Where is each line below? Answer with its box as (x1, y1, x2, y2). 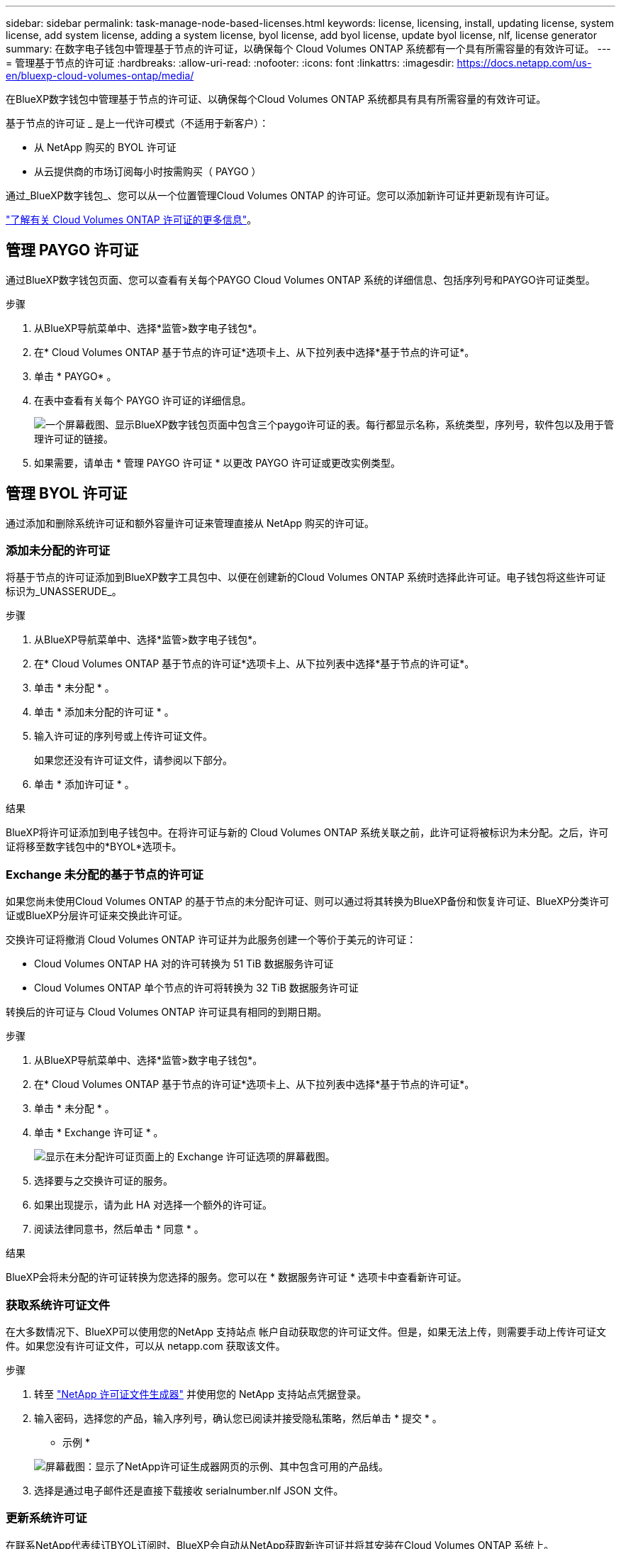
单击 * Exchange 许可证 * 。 (34, 1126, 164, 1139)
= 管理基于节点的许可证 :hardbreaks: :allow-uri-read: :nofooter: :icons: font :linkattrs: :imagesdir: (6, 57, 454, 69)
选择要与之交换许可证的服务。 (34, 1175, 173, 1187)
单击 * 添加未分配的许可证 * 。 (34, 706, 174, 718)
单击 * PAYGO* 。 (34, 370, 117, 382)
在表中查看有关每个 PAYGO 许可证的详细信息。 (34, 394, 252, 406)
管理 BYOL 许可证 (6, 484, 128, 503)
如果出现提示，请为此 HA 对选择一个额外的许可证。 (34, 1199, 272, 1211)
